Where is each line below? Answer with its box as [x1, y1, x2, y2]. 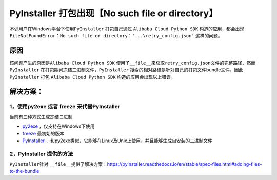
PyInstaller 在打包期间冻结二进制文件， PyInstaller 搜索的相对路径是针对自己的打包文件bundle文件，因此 [9, 67, 244, 73]
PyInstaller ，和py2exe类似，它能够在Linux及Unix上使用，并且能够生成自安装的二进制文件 [22, 137, 213, 144]
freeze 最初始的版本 [22, 130, 64, 136]
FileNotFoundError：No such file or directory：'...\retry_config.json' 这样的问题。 [9, 32, 223, 38]
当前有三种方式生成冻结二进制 [9, 113, 73, 120]
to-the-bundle [9, 168, 39, 174]
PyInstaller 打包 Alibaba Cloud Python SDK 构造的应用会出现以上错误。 [9, 74, 175, 80]
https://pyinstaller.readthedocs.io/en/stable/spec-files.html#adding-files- [107, 161, 262, 167]
